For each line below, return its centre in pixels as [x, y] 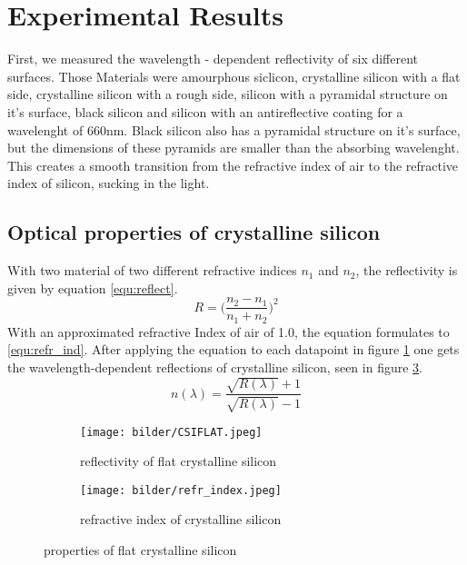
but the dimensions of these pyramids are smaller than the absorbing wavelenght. [233, 148]
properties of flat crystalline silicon [140, 550]
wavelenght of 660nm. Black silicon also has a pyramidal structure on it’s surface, [234, 129]
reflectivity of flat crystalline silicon [179, 461]
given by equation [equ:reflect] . [93, 287]
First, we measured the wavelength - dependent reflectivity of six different [213, 59]
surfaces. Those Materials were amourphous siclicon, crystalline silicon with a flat [234, 76]
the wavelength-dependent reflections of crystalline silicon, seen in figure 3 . [215, 367]
